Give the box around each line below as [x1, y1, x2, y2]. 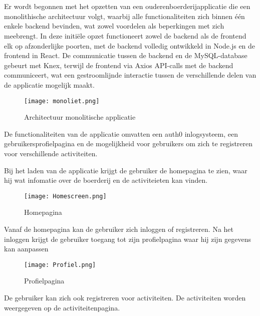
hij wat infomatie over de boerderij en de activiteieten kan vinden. [4, 175, 208, 185]
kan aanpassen [4, 243, 49, 254]
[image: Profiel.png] [24, 261, 96, 268]
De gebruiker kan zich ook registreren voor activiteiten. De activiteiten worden [4, 292, 246, 303]
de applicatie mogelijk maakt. [4, 79, 95, 90]
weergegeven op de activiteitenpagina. [4, 302, 120, 312]
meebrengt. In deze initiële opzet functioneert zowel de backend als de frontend [4, 30, 246, 41]
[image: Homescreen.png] [24, 192, 107, 200]
